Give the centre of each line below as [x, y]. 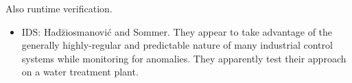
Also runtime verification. [59, 8]
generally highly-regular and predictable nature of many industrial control [177, 45]
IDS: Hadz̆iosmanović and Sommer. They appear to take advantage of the [177, 31]
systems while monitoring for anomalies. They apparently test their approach [184, 58]
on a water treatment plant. [80, 72]
